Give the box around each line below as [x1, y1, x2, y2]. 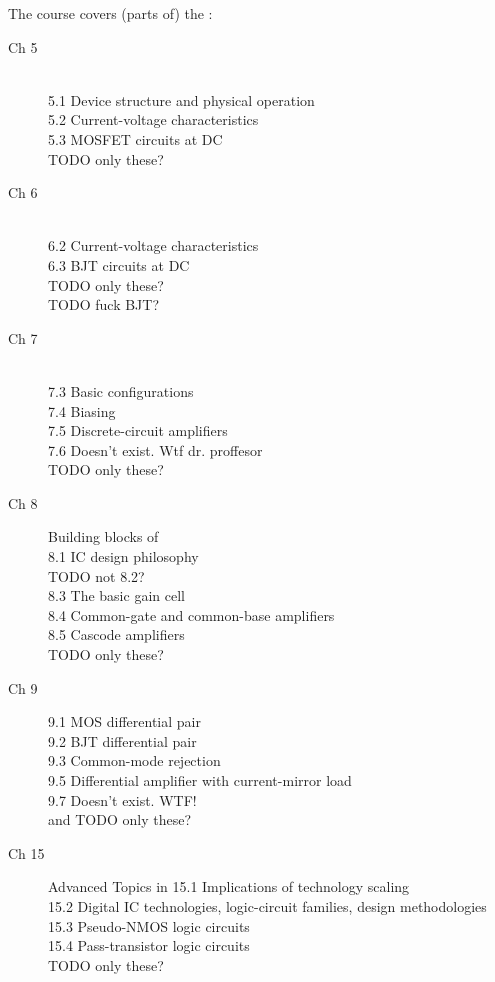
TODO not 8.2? [48, 565, 145, 586]
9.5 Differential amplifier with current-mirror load [48, 770, 352, 790]
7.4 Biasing [48, 400, 116, 421]
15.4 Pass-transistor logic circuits [48, 935, 250, 956]
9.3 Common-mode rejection [48, 750, 221, 771]
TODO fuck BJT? [48, 294, 160, 315]
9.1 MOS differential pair [48, 711, 201, 732]
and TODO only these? [48, 809, 191, 830]
